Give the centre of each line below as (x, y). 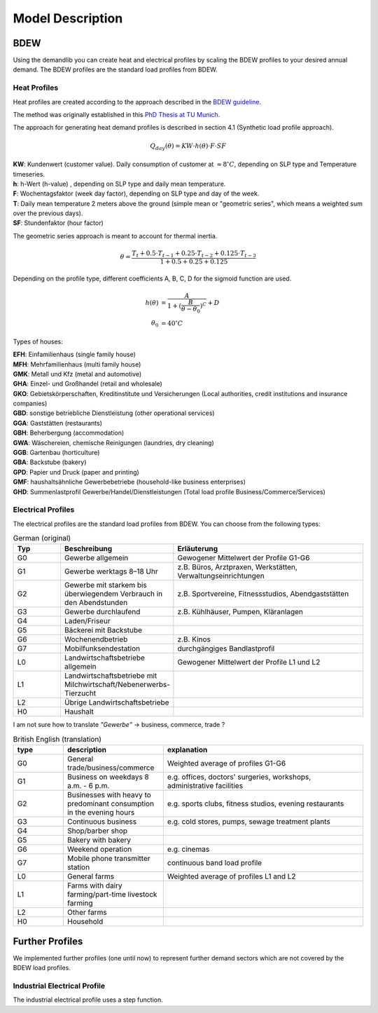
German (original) (42, 538)
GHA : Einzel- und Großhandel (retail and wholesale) (87, 384)
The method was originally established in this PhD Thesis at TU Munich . (117, 114)
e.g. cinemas (188, 850)
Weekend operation (99, 850)
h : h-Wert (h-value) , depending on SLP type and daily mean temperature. (119, 184)
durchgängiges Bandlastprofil (226, 648)
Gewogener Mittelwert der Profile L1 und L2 (249, 662)
